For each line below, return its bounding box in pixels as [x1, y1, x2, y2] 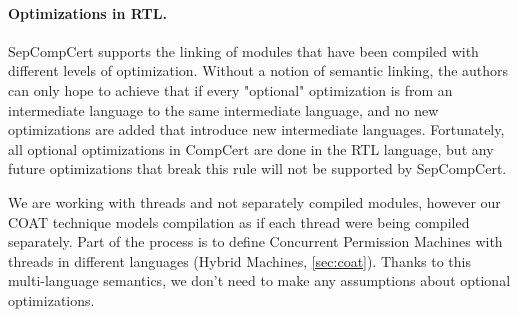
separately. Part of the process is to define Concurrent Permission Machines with [8, 231, 503, 252]
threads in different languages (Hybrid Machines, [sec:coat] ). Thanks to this [8, 250, 471, 271]
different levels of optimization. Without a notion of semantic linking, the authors [8, 60, 509, 81]
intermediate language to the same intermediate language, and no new [8, 99, 439, 120]
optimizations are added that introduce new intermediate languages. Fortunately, [8, 119, 505, 140]
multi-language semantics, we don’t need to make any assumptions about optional [8, 270, 511, 291]
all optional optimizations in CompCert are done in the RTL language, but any [8, 138, 494, 159]
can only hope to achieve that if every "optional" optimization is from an [8, 79, 453, 100]
